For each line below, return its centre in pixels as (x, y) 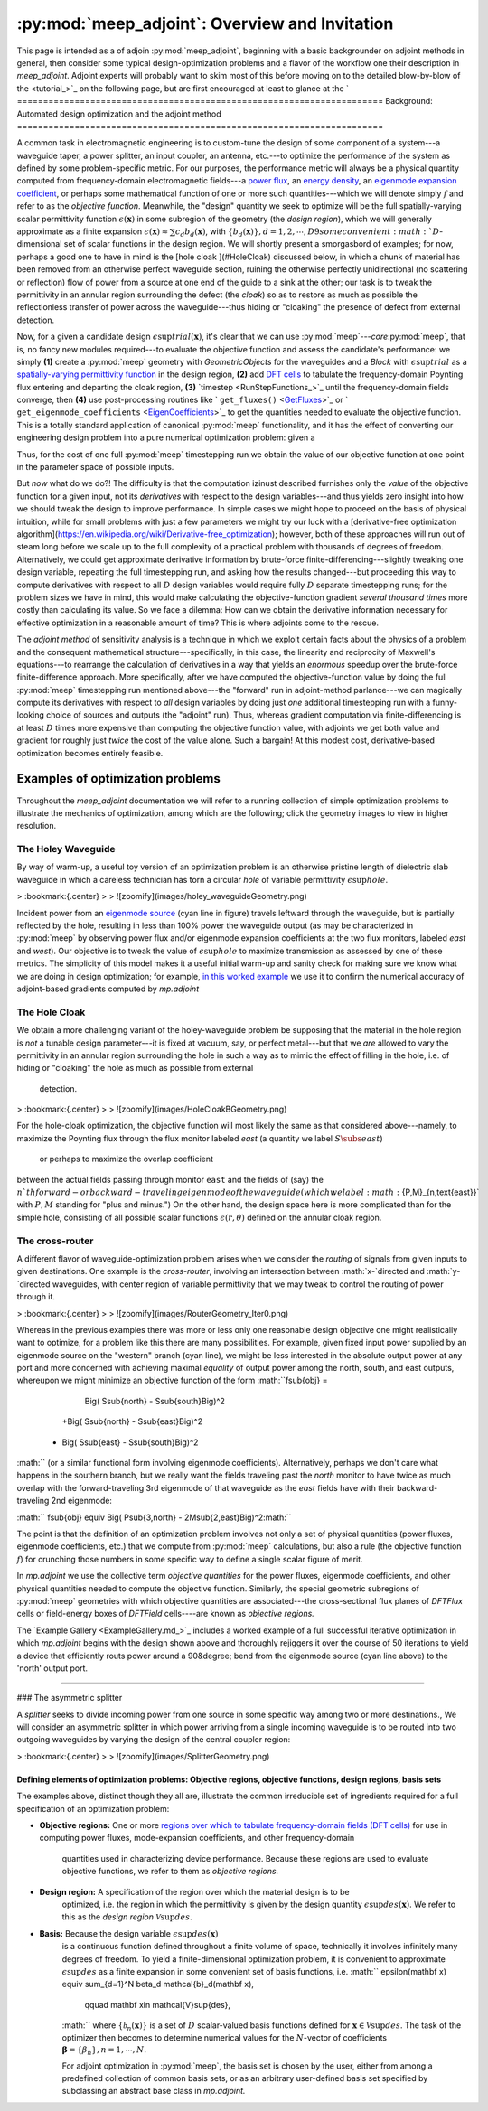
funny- (445, 703)
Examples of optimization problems (119, 779)
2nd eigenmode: (82, 1501)
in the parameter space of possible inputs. (95, 467)
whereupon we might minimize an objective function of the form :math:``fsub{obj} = (172, 1380)
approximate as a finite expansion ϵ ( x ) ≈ (93, 231)
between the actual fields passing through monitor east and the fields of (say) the (170, 1179)
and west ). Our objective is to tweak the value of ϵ (111, 951)
